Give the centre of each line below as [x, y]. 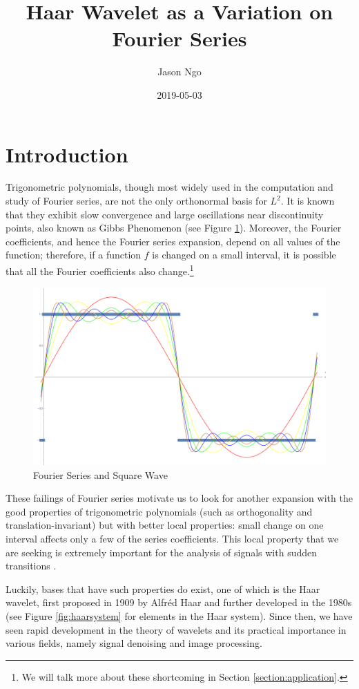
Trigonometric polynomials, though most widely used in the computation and [169, 187]
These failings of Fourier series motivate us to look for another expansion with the [179, 498]
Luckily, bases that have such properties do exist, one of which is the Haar [163, 588]
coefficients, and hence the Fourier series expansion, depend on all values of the [173, 241]
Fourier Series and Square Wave [100, 474]
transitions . [31, 566]
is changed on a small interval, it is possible [244, 255]
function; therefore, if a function [74, 255]
